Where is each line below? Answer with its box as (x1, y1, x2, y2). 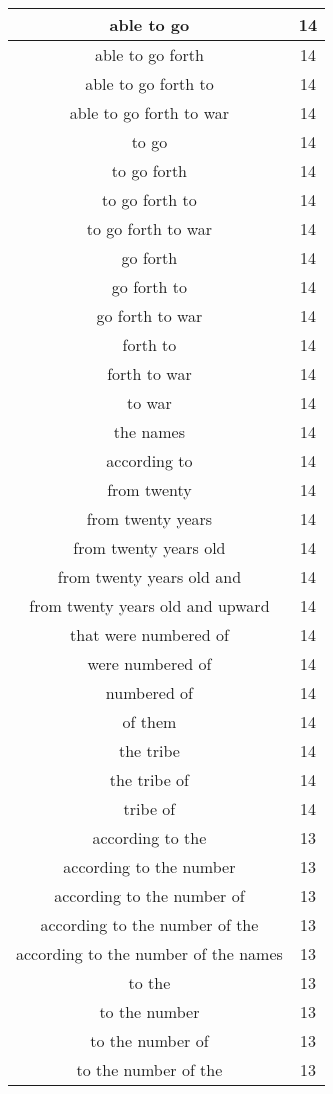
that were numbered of (70, 623, 229, 646)
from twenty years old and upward (29, 594, 270, 617)
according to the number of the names (16, 942, 283, 965)
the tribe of (109, 768, 189, 791)
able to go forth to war (69, 101, 230, 124)
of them (122, 710, 177, 733)
